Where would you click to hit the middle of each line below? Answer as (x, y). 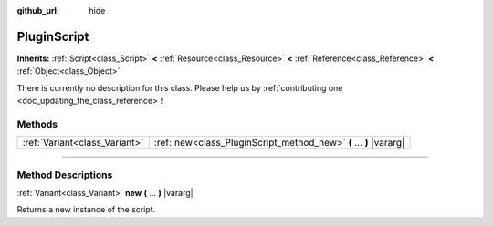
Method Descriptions (65, 175)
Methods (37, 124)
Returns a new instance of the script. (86, 210)
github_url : (38, 10)
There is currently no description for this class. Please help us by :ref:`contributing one (180, 87)
